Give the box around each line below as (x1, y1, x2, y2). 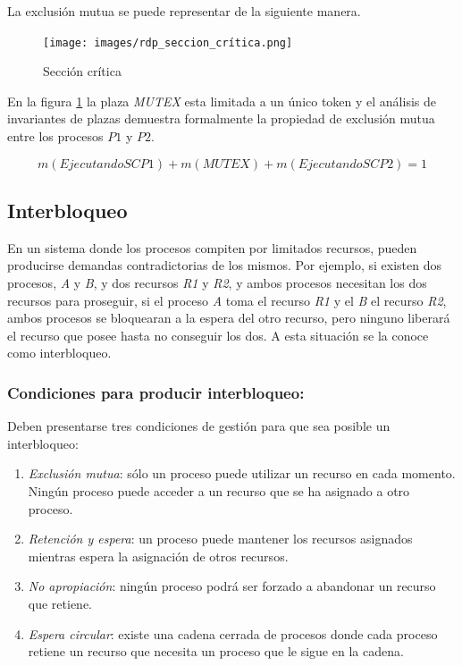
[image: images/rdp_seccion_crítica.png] (43, 36, 293, 49)
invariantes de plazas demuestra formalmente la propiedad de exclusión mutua (7, 109, 435, 128)
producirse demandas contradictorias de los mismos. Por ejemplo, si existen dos (7, 256, 441, 274)
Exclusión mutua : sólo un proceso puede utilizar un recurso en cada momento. (28, 464, 456, 483)
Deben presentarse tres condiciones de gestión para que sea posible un (7, 417, 391, 435)
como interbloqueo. (7, 343, 112, 362)
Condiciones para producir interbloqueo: (7, 381, 305, 403)
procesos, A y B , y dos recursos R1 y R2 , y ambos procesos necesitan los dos (7, 274, 427, 292)
